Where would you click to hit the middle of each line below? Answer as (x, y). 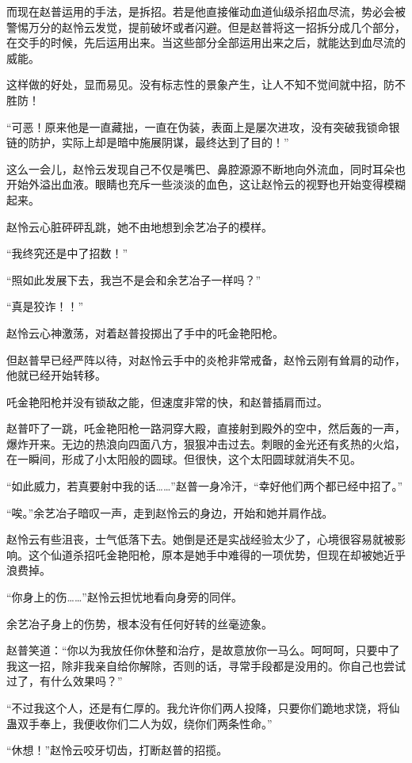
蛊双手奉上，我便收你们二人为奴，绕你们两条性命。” (139, 723)
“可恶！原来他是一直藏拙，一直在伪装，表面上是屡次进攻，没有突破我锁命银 (203, 126)
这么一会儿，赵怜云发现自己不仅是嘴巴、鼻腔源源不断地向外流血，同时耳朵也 (206, 168)
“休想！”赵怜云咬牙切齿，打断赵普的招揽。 (117, 750)
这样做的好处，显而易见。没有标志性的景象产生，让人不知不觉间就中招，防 (200, 84)
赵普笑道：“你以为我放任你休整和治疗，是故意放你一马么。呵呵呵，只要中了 (203, 650)
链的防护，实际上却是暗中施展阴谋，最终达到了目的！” (148, 142)
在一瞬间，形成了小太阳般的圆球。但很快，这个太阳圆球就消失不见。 (184, 459)
